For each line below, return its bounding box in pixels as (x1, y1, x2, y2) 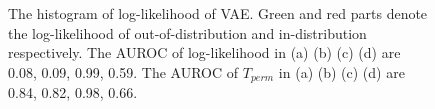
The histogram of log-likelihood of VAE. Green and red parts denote (8, 3, 428, 23)
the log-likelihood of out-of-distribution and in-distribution (8, 22, 367, 43)
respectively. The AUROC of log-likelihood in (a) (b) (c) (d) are (8, 42, 401, 63)
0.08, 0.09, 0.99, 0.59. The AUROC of (8, 61, 239, 82)
